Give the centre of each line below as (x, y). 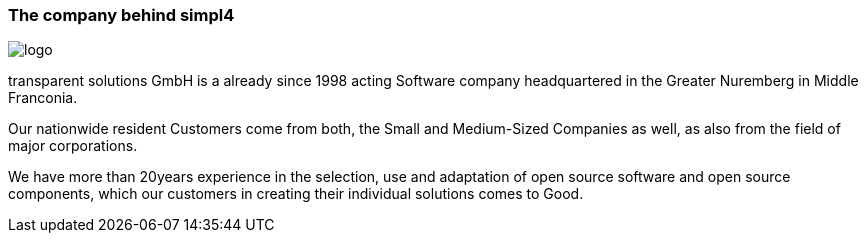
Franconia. (43, 98)
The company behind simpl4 (121, 15)
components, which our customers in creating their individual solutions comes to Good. (296, 194)
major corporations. (73, 146)
